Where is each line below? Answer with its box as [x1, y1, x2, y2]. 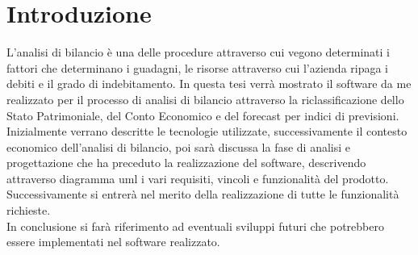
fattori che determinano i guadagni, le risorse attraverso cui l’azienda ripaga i [6, 59, 389, 76]
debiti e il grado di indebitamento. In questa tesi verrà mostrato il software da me [6, 75, 412, 92]
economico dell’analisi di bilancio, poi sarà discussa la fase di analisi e [6, 138, 351, 155]
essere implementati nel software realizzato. [6, 233, 220, 250]
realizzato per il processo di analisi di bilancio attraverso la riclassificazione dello [6, 90, 404, 107]
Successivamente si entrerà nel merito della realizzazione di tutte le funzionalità [6, 186, 399, 203]
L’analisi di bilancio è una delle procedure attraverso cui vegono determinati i [6, 44, 391, 61]
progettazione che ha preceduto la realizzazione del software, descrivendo [6, 154, 366, 171]
